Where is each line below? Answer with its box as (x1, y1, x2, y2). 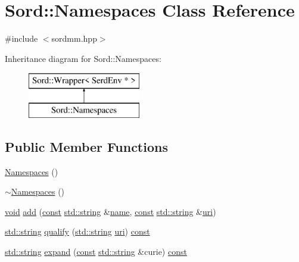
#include (5, 32, 38, 45)
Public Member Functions (5, 137, 168, 155)
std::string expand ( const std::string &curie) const (5, 245, 187, 258)
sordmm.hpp (51, 32, 97, 45)
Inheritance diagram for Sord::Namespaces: (5, 52, 161, 64)
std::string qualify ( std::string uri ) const (5, 225, 150, 238)
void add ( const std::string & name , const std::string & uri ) (5, 205, 216, 217)
